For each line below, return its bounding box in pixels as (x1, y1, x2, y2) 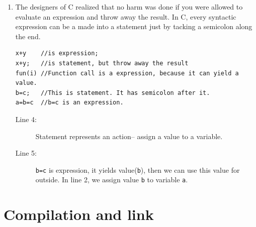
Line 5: (15, 148, 37, 158)
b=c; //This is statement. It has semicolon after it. (15, 89, 210, 96)
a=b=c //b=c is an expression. (15, 99, 124, 106)
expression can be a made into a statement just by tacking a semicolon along (15, 21, 252, 32)
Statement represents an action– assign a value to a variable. (35, 131, 223, 141)
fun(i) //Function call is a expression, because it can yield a (15, 69, 239, 77)
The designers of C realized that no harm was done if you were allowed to (15, 2, 243, 12)
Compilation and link (4, 204, 154, 224)
